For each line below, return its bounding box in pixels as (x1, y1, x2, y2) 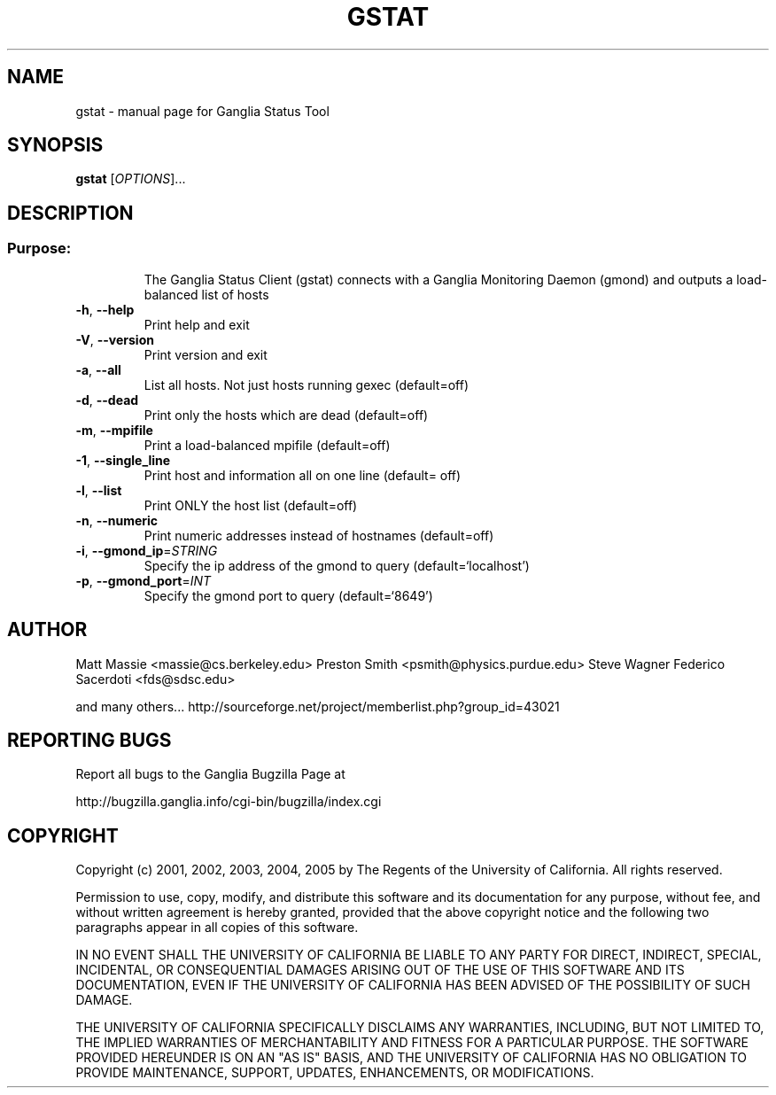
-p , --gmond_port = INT (75, 572, 212, 588)
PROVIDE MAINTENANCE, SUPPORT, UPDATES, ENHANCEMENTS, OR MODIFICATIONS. (75, 1065, 594, 1081)
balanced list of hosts (144, 286, 269, 302)
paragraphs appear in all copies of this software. (75, 920, 359, 936)
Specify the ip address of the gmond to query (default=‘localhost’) (144, 557, 530, 573)
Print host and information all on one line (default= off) (144, 467, 462, 483)
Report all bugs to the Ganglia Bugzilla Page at (75, 766, 345, 782)
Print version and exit (144, 346, 268, 362)
